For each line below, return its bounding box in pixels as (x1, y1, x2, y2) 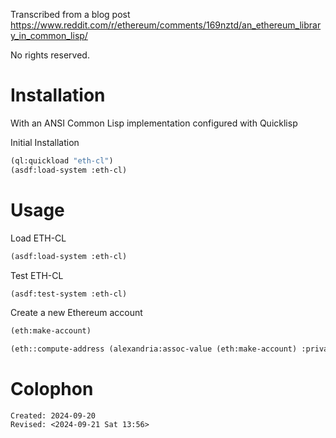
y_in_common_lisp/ (10, 30, 88, 41)
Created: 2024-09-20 (10, 411, 97, 421)
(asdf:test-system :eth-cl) (10, 289, 128, 299)
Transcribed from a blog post (10, 9, 131, 20)
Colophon (10, 378, 94, 401)
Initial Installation (10, 136, 80, 148)
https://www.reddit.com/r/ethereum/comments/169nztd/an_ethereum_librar (10, 19, 322, 31)
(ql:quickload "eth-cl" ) (10, 155, 114, 166)
